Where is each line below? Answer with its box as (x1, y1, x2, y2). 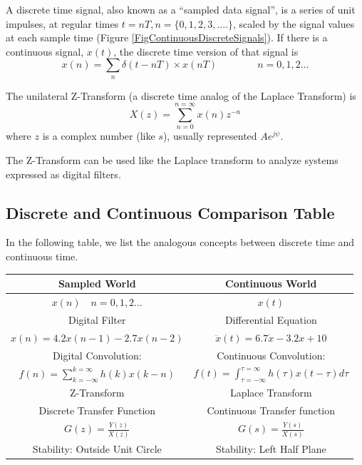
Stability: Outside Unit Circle (32, 441, 162, 456)
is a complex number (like (42, 128, 155, 143)
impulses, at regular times (6, 16, 119, 31)
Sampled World (58, 276, 136, 291)
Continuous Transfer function (207, 403, 336, 418)
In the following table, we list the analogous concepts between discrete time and (6, 235, 355, 250)
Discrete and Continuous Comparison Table (6, 201, 335, 223)
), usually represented (162, 128, 257, 143)
